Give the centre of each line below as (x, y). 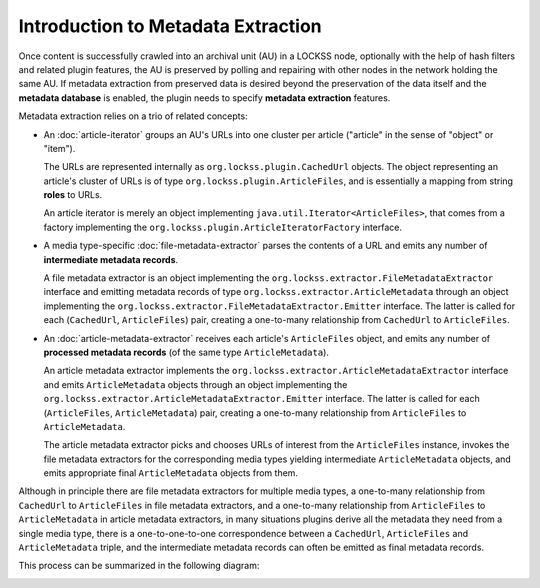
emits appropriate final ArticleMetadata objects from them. (171, 473)
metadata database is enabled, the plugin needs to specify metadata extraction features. (204, 97)
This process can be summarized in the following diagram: (139, 566)
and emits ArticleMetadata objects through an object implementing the (195, 384)
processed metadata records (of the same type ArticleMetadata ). (186, 352)
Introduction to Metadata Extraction (170, 26)
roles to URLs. (73, 195)
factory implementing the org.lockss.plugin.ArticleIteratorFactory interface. (223, 227)
